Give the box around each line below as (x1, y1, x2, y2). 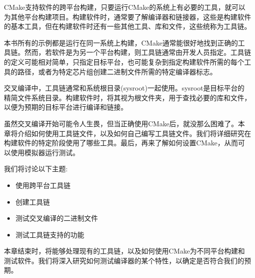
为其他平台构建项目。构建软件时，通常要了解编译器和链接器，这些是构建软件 (4, 11, 251, 22)
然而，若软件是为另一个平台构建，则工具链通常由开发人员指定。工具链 (24, 47, 251, 57)
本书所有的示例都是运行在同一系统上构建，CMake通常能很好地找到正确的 (4, 37, 238, 47)
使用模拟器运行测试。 (10, 147, 79, 157)
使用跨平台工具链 (15, 180, 71, 190)
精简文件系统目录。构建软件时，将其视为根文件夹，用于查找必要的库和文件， (4, 92, 251, 102)
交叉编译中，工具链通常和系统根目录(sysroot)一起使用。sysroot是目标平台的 (4, 83, 245, 93)
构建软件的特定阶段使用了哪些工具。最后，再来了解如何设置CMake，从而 (4, 138, 238, 148)
